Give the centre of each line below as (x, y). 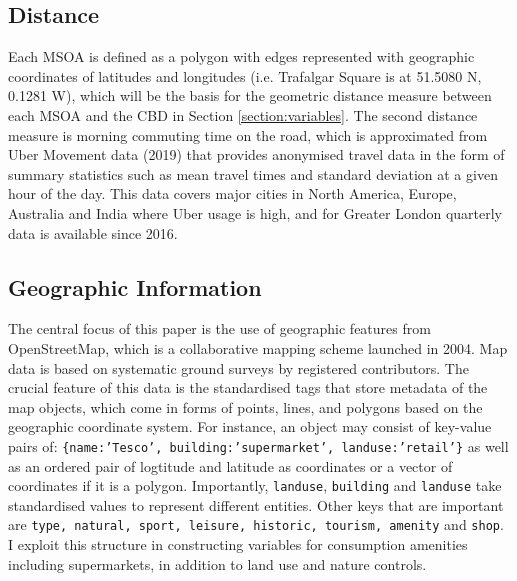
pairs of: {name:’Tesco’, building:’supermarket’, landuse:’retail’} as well (258, 445)
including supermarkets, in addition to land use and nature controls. (217, 563)
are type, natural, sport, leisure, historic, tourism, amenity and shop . (256, 524)
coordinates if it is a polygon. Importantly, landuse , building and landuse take (255, 485)
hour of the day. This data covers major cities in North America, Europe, (232, 193)
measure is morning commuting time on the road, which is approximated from (248, 134)
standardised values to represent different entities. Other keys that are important (256, 504)
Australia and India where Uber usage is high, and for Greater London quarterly (255, 212)
